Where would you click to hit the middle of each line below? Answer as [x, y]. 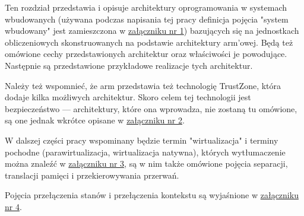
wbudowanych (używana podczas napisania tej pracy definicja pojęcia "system [147, 19]
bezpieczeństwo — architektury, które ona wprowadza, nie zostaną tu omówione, [151, 108]
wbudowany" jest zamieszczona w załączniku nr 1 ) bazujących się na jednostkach [152, 31]
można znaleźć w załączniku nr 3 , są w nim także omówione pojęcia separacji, [146, 163]
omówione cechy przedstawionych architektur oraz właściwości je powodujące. [146, 54]
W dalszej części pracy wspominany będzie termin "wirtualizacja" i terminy [142, 140]
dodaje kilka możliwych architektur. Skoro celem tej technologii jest [128, 97]
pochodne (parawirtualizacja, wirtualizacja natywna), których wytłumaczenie [145, 152]
